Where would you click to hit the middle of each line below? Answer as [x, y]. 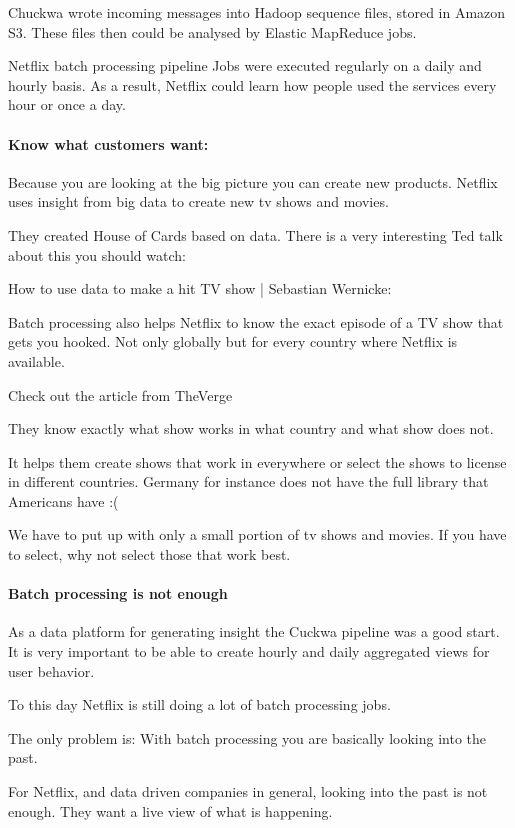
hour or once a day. [67, 104]
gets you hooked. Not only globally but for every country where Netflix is [233, 341]
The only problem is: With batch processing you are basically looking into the [247, 737]
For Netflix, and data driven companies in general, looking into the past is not [248, 791]
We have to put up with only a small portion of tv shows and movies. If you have [257, 534]
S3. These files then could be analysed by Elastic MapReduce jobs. [212, 31]
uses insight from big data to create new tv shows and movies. [198, 201]
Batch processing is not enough [118, 593]
